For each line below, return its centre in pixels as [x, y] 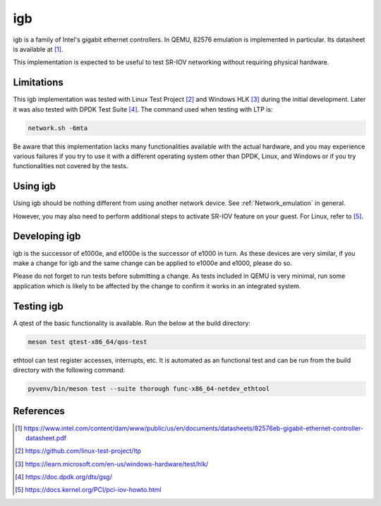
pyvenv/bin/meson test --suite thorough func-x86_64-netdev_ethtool [149, 389]
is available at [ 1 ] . [38, 49]
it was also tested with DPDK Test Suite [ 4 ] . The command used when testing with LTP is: [143, 109]
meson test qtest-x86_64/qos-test [87, 342]
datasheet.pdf [46, 437]
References [39, 411]
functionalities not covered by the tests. [71, 166]
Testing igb [38, 306]
